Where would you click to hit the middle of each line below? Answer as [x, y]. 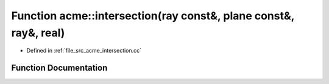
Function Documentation [59, 68]
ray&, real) [38, 33]
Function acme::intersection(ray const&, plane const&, [153, 16]
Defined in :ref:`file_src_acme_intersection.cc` [84, 51]
